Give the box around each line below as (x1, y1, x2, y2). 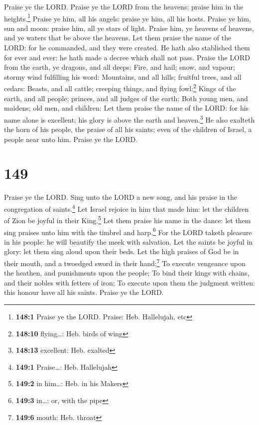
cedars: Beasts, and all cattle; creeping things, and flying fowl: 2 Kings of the (4, 82, 236, 94)
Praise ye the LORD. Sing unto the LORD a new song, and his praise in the (4, 192, 238, 202)
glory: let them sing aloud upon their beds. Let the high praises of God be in (4, 246, 239, 257)
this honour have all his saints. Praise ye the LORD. (4, 287, 164, 297)
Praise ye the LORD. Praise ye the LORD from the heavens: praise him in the (4, 1, 244, 11)
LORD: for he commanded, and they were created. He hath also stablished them (4, 42, 250, 53)
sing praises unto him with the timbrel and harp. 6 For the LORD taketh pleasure (4, 225, 252, 237)
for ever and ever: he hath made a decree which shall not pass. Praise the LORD (4, 52, 250, 62)
